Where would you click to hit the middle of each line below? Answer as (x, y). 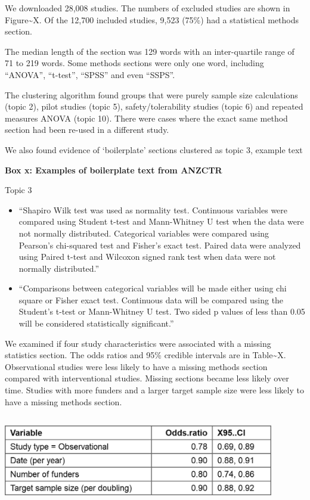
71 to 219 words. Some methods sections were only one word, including (134, 63)
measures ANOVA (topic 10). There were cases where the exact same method (146, 118)
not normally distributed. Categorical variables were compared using (144, 233)
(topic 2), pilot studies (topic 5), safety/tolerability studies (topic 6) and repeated (154, 106)
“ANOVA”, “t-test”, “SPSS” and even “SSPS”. (90, 74)
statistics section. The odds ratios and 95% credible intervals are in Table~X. (145, 355)
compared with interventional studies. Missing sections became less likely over (147, 378)
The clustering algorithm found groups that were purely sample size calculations (151, 94)
